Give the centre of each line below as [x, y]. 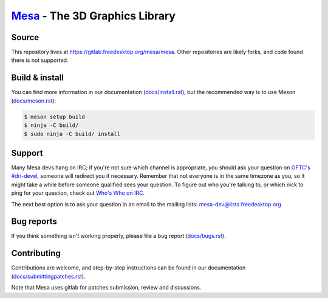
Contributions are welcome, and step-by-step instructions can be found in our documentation [128, 268]
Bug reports [34, 222]
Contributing [36, 253]
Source [25, 37]
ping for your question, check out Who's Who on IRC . [78, 193]
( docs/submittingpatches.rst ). [48, 276]
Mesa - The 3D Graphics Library [94, 16]
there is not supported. [40, 60]
